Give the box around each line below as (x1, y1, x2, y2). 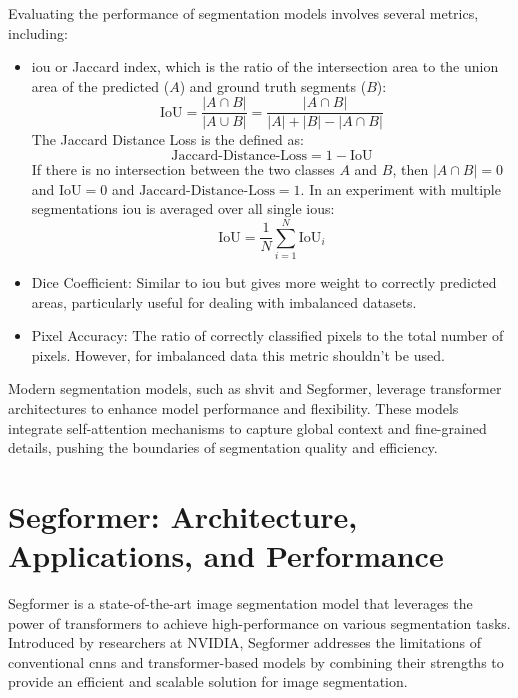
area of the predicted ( (31, 75, 170, 96)
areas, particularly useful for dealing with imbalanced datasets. (31, 291, 417, 312)
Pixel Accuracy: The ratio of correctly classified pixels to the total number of (31, 325, 504, 346)
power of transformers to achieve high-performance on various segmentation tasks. (8, 612, 511, 633)
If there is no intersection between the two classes (31, 159, 335, 180)
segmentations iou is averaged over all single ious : (31, 198, 335, 219)
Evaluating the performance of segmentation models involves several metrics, (8, 3, 479, 23)
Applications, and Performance (8, 535, 444, 576)
